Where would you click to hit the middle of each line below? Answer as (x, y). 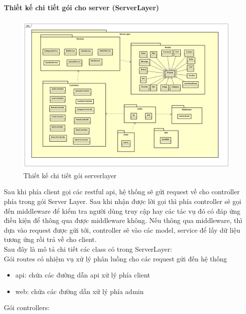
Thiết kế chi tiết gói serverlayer (70, 175)
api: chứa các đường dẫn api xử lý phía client (83, 275)
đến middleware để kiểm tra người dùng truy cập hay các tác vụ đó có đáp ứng (122, 211)
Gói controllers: (27, 307)
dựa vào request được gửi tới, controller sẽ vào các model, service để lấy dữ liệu (122, 230)
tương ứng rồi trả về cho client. (50, 239)
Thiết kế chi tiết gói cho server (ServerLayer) (82, 7)
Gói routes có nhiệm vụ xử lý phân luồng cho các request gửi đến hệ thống (115, 258)
